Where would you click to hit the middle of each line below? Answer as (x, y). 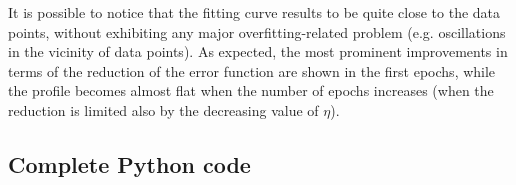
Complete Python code (129, 163)
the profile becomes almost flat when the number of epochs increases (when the (251, 90)
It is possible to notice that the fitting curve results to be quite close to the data (254, 12)
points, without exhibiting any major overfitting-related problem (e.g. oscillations (257, 31)
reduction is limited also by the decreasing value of (163, 109)
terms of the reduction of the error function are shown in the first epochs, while (252, 70)
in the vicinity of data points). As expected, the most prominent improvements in (258, 51)
